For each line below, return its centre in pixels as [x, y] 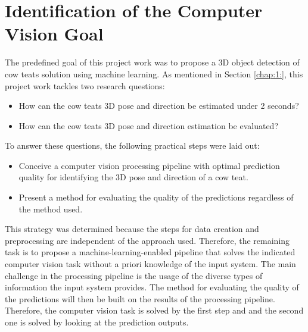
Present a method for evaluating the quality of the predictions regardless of [156, 197]
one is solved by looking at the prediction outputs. [97, 322]
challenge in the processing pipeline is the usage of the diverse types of [134, 275]
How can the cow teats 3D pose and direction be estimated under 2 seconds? [159, 106]
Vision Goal [54, 34]
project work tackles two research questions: [85, 85]
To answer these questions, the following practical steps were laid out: [132, 145]
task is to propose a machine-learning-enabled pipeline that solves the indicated [150, 252]
